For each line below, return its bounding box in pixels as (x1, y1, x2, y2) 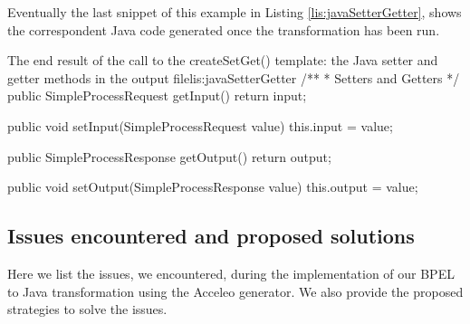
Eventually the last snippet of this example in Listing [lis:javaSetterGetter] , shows (7, 3, 462, 21)
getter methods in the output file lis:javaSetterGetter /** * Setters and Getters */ (7, 68, 460, 87)
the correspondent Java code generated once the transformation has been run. (7, 20, 440, 39)
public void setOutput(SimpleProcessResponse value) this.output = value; (7, 177, 418, 196)
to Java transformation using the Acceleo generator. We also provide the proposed (7, 281, 464, 300)
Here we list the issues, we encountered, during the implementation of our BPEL (7, 263, 455, 282)
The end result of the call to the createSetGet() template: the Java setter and (7, 51, 438, 70)
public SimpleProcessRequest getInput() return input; (7, 86, 307, 105)
